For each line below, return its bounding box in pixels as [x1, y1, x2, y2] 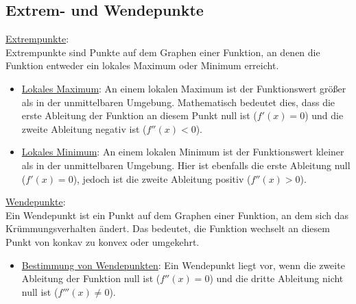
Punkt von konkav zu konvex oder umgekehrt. [5, 234, 200, 249]
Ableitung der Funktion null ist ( [21, 271, 161, 286]
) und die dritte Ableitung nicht [209, 271, 344, 286]
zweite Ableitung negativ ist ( [21, 121, 147, 136]
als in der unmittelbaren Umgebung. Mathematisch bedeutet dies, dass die [21, 94, 335, 109]
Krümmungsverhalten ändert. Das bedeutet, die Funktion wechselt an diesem [5, 221, 330, 236]
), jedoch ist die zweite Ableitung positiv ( [73, 171, 251, 186]
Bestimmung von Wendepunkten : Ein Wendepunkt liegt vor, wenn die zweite [21, 257, 345, 272]
